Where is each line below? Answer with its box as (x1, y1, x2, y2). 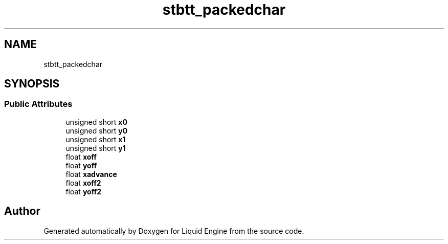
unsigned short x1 (65, 135, 126, 144)
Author (4, 205, 40, 218)
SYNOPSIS (4, 77, 60, 91)
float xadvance (65, 169, 117, 179)
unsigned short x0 (65, 117, 127, 126)
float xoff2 (65, 178, 101, 187)
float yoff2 (65, 187, 102, 196)
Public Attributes (4, 99, 73, 109)
